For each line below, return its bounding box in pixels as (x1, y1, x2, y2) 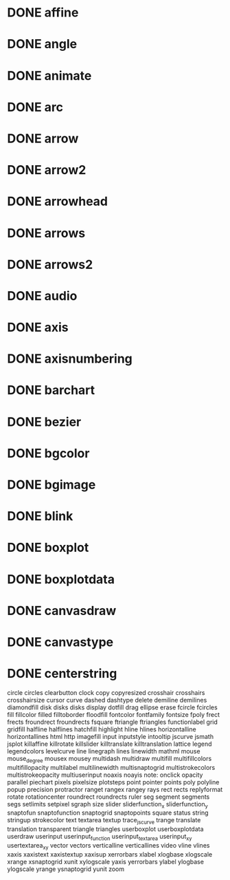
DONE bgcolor (7, 445, 90, 461)
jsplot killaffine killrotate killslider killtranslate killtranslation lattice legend (7, 740, 212, 748)
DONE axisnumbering (7, 351, 133, 367)
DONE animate (7, 67, 92, 83)
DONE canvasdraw (7, 603, 117, 619)
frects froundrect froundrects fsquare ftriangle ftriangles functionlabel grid (7, 718, 218, 726)
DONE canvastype (7, 634, 114, 650)
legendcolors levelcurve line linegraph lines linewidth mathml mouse (7, 747, 200, 755)
